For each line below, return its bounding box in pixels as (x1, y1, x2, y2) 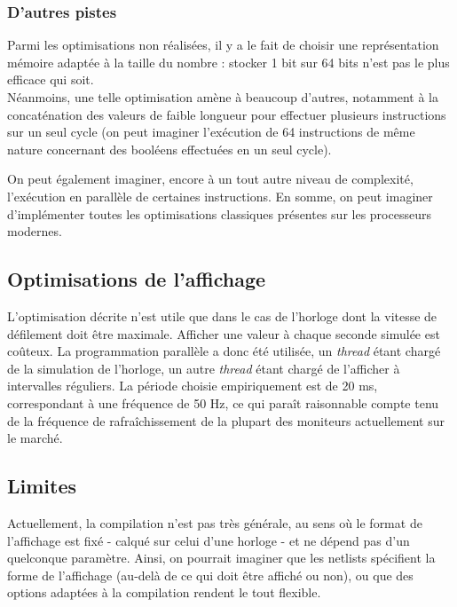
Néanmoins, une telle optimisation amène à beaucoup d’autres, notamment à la (7, 88, 438, 106)
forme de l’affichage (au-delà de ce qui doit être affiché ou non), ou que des (7, 565, 414, 584)
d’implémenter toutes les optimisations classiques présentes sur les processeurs (7, 204, 431, 223)
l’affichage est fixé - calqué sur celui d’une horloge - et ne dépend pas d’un (7, 531, 410, 549)
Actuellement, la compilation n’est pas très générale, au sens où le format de (7, 513, 422, 532)
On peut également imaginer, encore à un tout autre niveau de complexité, (7, 169, 414, 188)
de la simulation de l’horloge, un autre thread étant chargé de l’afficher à (7, 359, 400, 377)
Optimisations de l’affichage (7, 265, 266, 293)
